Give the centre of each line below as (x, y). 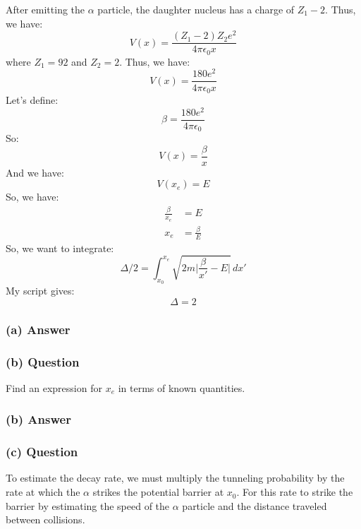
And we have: (35, 172)
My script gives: (40, 291)
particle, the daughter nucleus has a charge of (196, 9)
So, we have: (32, 197)
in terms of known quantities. (182, 387)
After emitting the (45, 9)
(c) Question (42, 452)
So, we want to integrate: (60, 248)
